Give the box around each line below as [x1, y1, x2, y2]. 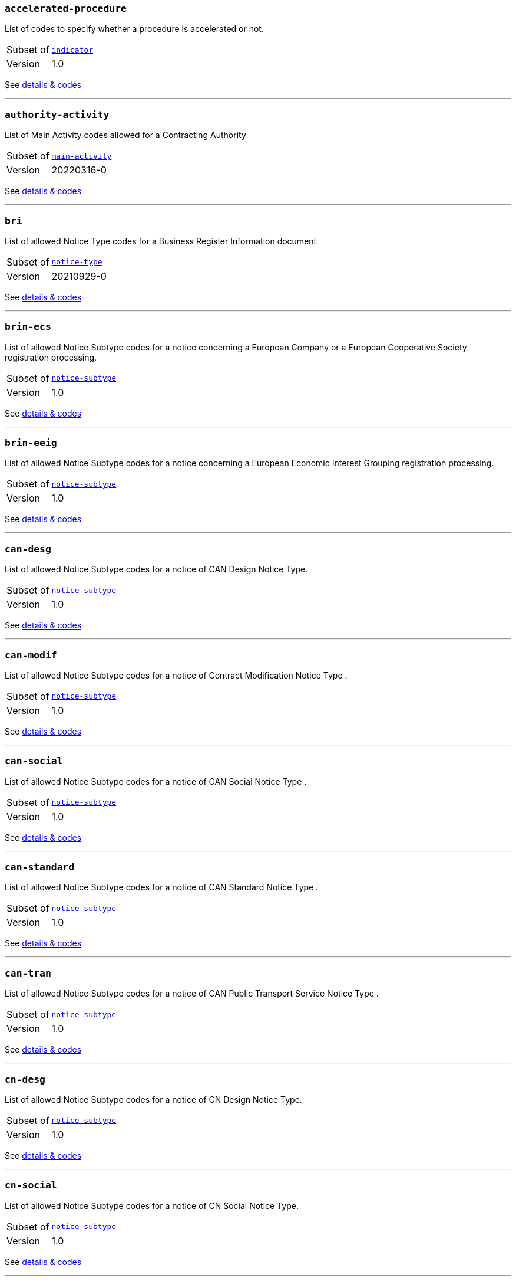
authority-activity [5, 109, 110, 120]
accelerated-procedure [5, 3, 127, 14]
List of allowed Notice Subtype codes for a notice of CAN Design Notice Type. [5, 564, 308, 575]
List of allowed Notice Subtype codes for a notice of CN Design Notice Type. [5, 1094, 302, 1105]
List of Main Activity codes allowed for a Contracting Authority [5, 130, 246, 140]
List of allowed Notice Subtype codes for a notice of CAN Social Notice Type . [5, 776, 307, 787]
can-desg [5, 543, 51, 555]
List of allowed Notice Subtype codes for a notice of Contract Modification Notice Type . [5, 670, 348, 680]
